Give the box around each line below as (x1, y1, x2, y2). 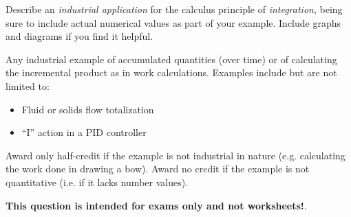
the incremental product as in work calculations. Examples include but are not (6, 65, 337, 80)
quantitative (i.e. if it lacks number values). (6, 174, 189, 189)
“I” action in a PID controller (21, 125, 147, 139)
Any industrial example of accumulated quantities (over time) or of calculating (6, 52, 337, 66)
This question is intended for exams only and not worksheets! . (6, 198, 307, 212)
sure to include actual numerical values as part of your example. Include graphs (6, 15, 341, 30)
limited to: (6, 78, 50, 93)
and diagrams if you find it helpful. (6, 29, 153, 43)
